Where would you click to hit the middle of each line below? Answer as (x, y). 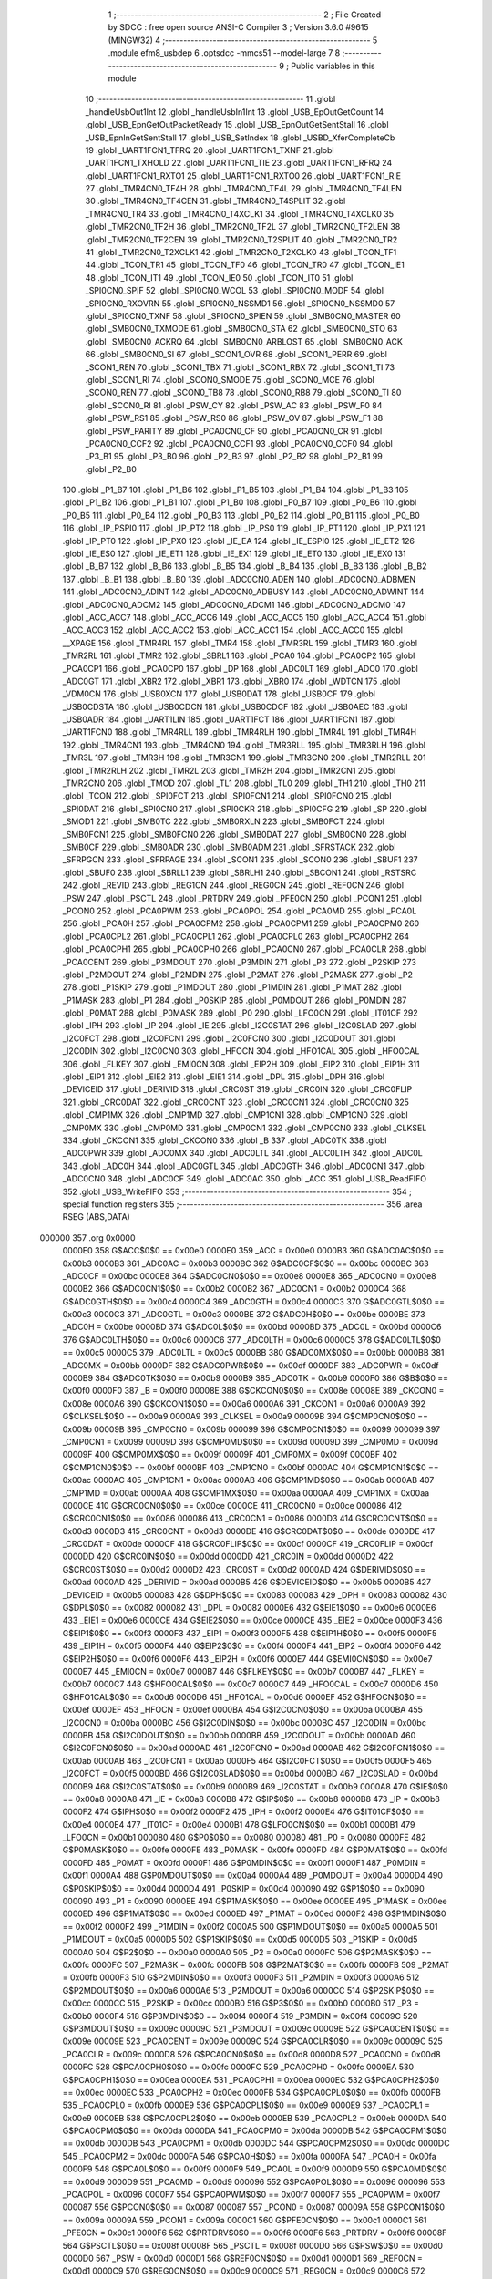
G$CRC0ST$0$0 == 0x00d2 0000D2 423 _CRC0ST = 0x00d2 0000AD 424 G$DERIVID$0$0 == (244, 1569)
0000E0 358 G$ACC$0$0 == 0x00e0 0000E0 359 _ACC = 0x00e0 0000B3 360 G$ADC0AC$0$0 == (253, 1251)
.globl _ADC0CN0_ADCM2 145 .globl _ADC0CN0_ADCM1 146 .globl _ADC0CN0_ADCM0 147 (234, 604)
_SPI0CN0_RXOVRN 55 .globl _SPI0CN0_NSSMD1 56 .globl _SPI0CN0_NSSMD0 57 (240, 303)
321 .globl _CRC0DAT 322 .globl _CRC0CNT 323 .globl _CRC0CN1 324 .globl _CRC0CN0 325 (236, 1102)
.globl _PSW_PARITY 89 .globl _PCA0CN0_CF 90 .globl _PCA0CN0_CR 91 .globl (234, 431)
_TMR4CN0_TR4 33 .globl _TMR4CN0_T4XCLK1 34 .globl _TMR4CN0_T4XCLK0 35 (240, 213)
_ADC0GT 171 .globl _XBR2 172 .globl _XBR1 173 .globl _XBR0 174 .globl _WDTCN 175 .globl (231, 681)
